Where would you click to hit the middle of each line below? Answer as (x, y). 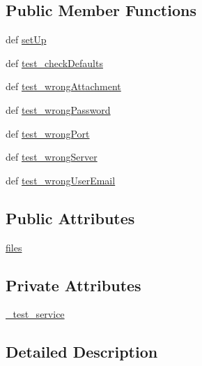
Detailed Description (82, 352)
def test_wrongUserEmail (61, 180)
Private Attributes (73, 285)
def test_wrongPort (48, 133)
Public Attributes (70, 218)
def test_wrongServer (52, 157)
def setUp (26, 39)
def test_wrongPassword (58, 109)
